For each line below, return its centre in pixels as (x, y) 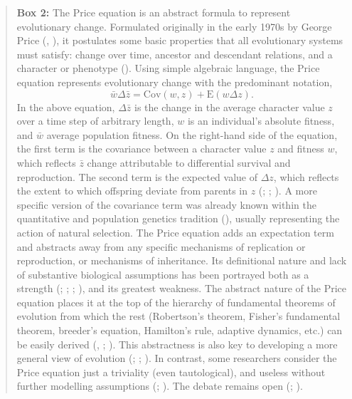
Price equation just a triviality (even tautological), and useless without (171, 372)
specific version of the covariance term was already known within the (166, 204)
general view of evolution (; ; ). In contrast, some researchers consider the (177, 358)
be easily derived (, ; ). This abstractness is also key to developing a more (177, 344)
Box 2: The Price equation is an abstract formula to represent (154, 12)
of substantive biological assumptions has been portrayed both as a (163, 274)
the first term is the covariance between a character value (142, 149)
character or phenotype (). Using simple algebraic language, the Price (168, 68)
